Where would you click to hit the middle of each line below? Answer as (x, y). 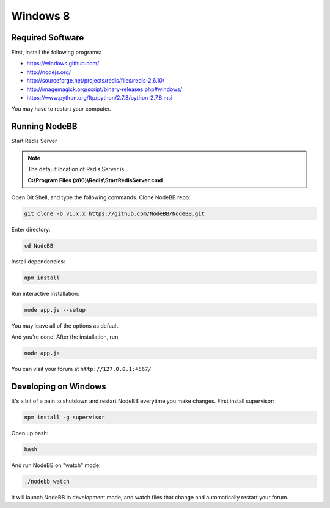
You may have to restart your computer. (61, 109)
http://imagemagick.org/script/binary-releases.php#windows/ (105, 89)
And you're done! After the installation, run (65, 337)
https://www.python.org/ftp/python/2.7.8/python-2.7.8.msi (100, 98)
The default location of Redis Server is (76, 169)
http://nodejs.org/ (49, 72)
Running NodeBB (44, 126)
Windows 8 (41, 16)
